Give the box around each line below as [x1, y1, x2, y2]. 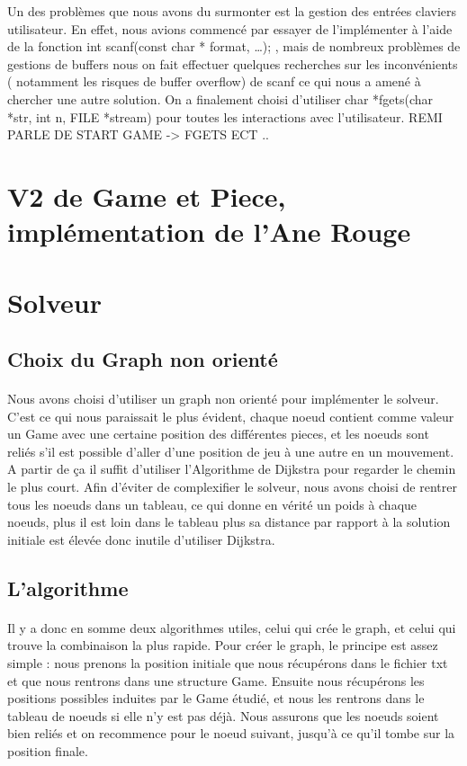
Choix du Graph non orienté [7, 345, 278, 373]
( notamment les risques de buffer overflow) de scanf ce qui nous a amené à [7, 72, 421, 91]
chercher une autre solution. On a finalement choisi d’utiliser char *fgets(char [7, 89, 434, 108]
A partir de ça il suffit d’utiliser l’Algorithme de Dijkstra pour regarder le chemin [7, 459, 456, 478]
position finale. [7, 741, 88, 760]
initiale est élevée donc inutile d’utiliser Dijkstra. [7, 530, 275, 548]
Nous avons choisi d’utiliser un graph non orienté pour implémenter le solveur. [7, 389, 439, 408]
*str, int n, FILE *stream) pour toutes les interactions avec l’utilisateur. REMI [7, 107, 443, 126]
